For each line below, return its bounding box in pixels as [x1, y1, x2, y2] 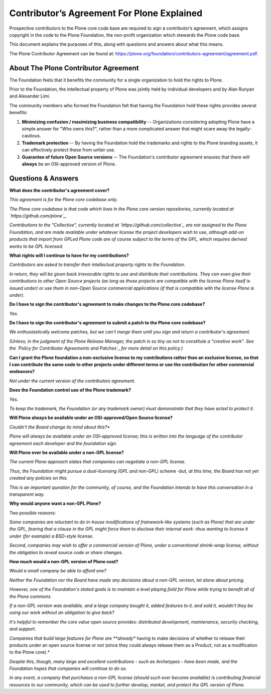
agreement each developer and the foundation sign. [9, 440, 117, 446]
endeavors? [9, 369, 35, 375]
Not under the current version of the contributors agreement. [9, 378, 135, 384]
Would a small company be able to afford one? [9, 568, 106, 574]
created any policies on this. [9, 475, 68, 481]
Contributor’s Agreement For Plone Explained [9, 8, 203, 19]
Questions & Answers [9, 174, 79, 183]
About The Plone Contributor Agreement [9, 63, 139, 72]
